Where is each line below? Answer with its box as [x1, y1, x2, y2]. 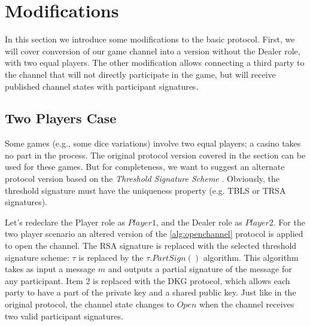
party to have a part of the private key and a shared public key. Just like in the [5, 286, 296, 298]
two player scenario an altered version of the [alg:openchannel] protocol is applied [5, 227, 303, 240]
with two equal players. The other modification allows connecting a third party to [5, 56, 305, 69]
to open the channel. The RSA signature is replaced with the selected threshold [5, 239, 297, 252]
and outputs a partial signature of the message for [108, 263, 292, 275]
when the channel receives [199, 298, 294, 310]
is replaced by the [78, 251, 144, 263]
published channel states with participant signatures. [5, 80, 199, 92]
